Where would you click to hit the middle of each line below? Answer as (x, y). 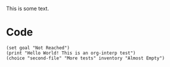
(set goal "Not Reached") (38, 48)
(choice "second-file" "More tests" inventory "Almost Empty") (86, 58)
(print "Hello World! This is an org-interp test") (71, 53)
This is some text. (27, 9)
